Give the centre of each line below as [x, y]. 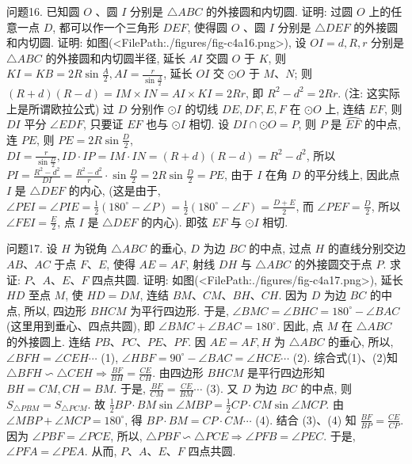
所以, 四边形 [55, 310]
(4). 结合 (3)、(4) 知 [306, 419]
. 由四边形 [178, 373]
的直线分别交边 [366, 248]
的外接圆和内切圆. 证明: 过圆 [280, 11]
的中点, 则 [326, 388]
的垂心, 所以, [361, 342]
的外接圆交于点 [333, 264]
